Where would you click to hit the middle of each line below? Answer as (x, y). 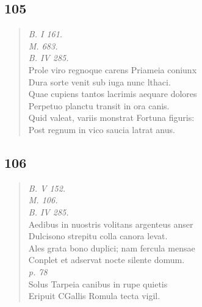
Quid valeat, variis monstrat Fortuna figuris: (111, 117)
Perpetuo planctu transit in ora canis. (99, 105)
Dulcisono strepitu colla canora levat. (98, 236)
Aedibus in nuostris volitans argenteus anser (111, 224)
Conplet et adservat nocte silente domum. (106, 260)
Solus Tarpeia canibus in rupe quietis (98, 284)
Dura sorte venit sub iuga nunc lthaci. (99, 81)
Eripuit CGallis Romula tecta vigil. (94, 296)
